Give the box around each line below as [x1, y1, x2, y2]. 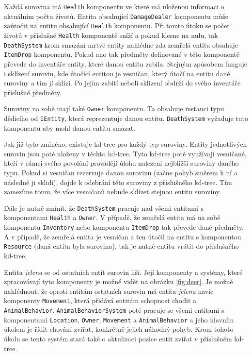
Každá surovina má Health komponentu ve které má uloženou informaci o [4, 1, 224, 11]
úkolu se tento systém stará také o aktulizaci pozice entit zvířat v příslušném [4, 333, 232, 343]
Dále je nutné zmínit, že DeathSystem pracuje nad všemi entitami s [4, 203, 204, 213]
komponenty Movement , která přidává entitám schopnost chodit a [4, 295, 197, 305]
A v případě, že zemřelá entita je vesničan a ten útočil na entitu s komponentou [4, 231, 241, 241]
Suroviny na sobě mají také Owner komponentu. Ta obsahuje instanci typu [4, 103, 224, 114]
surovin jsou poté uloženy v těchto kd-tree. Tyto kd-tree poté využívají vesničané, [4, 148, 247, 158]
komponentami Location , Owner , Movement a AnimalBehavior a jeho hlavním [4, 314, 234, 324]
